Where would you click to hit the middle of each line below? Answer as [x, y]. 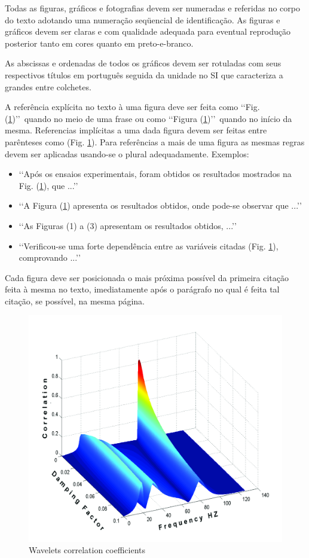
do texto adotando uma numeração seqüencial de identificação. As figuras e [143, 19]
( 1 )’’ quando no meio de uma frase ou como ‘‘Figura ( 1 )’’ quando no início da [149, 118]
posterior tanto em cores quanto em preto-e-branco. [99, 43]
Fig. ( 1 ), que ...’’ [48, 185]
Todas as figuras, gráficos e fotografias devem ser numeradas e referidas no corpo [153, 8]
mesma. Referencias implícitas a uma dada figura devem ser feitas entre [136, 130]
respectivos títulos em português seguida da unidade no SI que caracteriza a [144, 74]
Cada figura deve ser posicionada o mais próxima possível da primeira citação [147, 277]
